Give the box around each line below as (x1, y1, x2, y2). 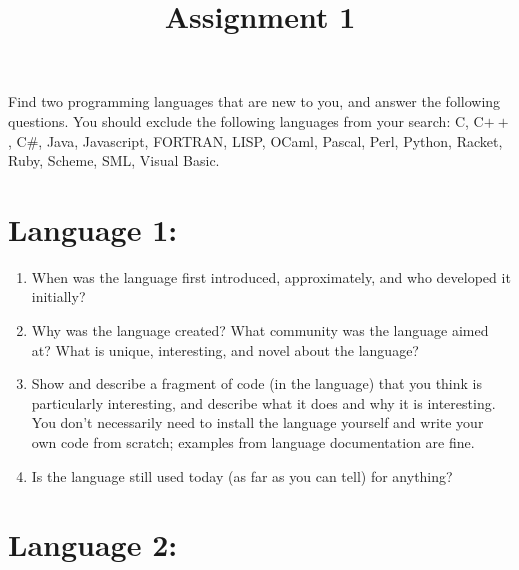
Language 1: (8, 208, 178, 249)
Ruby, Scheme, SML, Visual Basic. (8, 150, 220, 171)
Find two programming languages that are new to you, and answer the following (8, 91, 501, 112)
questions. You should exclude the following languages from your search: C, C (8, 110, 484, 131)
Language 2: (8, 524, 178, 565)
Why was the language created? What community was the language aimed (31, 320, 489, 341)
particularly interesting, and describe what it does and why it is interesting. (31, 392, 496, 413)
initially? (31, 286, 86, 307)
